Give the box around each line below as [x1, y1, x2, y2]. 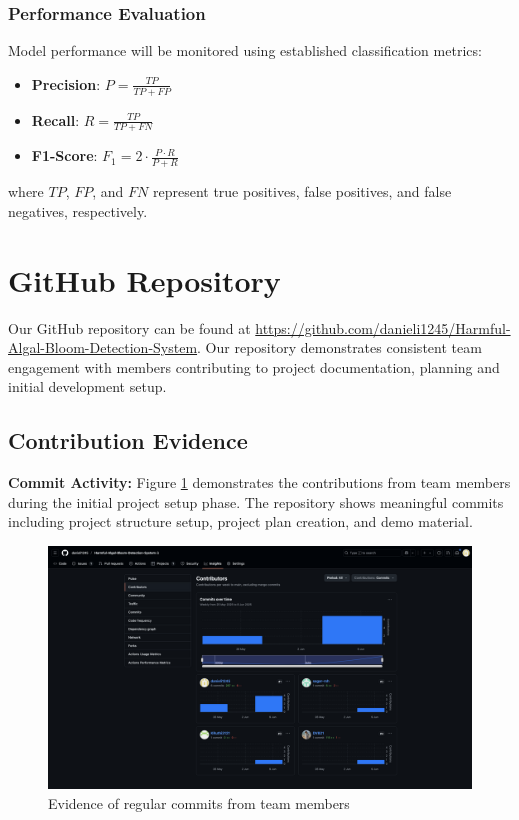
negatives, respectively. [8, 200, 148, 221]
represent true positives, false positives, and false [152, 181, 452, 202]
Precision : [31, 73, 101, 94]
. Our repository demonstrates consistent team [197, 337, 482, 358]
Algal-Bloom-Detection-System [8, 337, 198, 358]
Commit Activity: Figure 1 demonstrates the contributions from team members [8, 472, 511, 493]
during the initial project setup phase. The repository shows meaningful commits [8, 491, 504, 512]
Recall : [31, 109, 80, 130]
